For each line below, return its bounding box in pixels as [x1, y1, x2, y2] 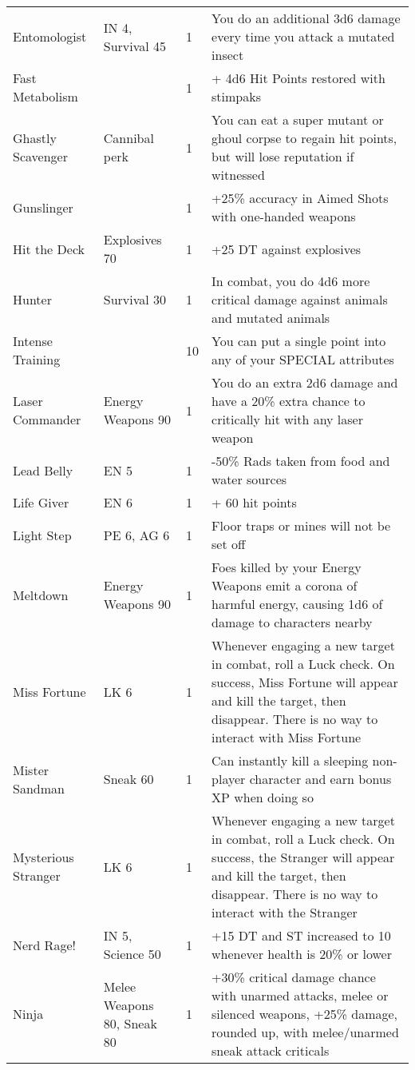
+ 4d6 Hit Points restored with [211, 69, 385, 87]
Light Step [13, 525, 72, 544]
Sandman [13, 778, 65, 798]
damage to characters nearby [211, 613, 373, 631]
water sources [211, 470, 287, 488]
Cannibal [103, 129, 154, 147]
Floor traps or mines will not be [211, 516, 391, 535]
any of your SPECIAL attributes [211, 350, 394, 368]
